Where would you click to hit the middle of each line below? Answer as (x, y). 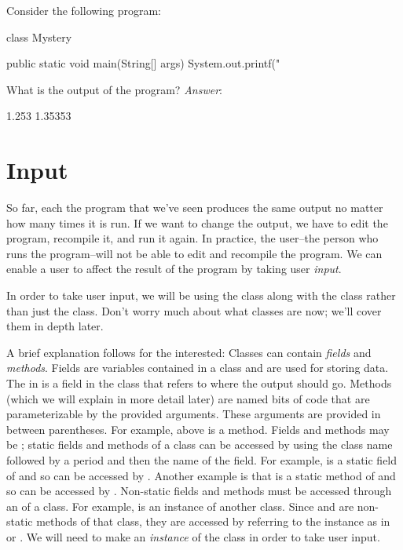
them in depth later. (55, 326)
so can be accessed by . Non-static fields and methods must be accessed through (199, 491)
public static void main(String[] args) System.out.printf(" (143, 63)
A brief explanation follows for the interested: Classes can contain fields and (189, 352)
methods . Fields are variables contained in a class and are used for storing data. (198, 368)
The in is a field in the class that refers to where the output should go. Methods (199, 383)
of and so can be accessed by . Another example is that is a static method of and (201, 475)
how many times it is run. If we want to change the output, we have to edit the (197, 222)
